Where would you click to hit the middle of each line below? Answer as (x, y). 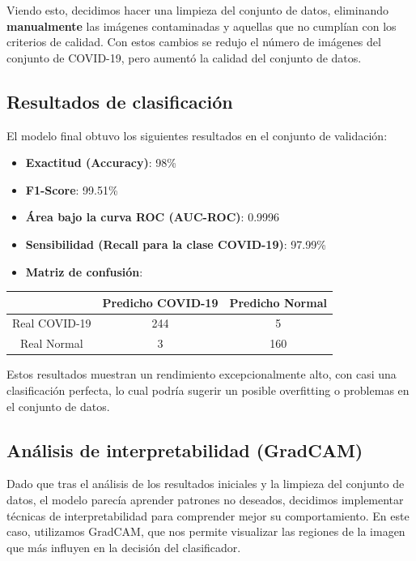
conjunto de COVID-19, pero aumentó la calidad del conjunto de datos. (184, 57)
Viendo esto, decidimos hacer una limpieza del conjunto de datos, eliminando (197, 10)
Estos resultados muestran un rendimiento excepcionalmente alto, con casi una (202, 374)
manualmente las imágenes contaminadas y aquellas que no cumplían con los (202, 26)
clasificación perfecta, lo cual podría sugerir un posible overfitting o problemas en (208, 390)
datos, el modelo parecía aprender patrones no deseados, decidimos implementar (205, 499)
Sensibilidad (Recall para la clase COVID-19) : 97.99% (176, 244)
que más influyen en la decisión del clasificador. (124, 547)
